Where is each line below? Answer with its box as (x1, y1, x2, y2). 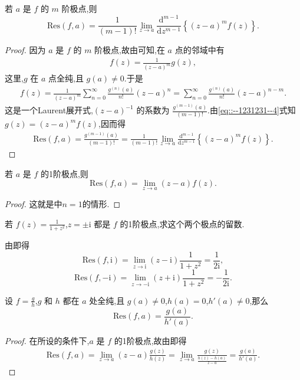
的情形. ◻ (82, 198, 121, 210)
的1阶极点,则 (40, 167, 88, 179)
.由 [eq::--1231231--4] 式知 (207, 104, 296, 116)
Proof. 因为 (5, 44, 46, 56)
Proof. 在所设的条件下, (5, 334, 90, 346)
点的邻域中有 (174, 44, 225, 56)
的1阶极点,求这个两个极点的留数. (120, 217, 245, 230)
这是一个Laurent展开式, (5, 104, 93, 116)
